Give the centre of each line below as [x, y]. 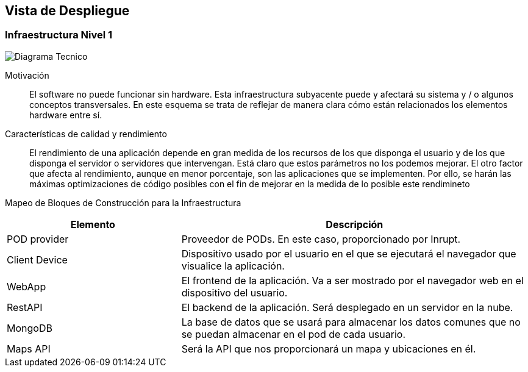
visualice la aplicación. [233, 266]
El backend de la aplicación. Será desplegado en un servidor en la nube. [347, 307]
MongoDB [30, 328]
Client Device [37, 259]
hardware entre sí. [66, 115]
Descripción [355, 224]
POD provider [38, 239]
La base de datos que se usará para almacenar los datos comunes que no [351, 322]
